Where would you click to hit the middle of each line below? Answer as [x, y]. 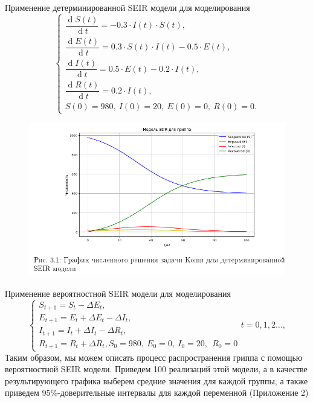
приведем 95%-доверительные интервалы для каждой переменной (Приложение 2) [157, 392]
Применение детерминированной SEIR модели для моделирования [127, 7]
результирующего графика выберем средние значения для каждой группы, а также [156, 380]
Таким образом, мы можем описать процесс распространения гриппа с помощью [154, 357]
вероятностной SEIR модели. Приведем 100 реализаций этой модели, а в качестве [156, 369]
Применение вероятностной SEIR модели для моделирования [118, 293]
